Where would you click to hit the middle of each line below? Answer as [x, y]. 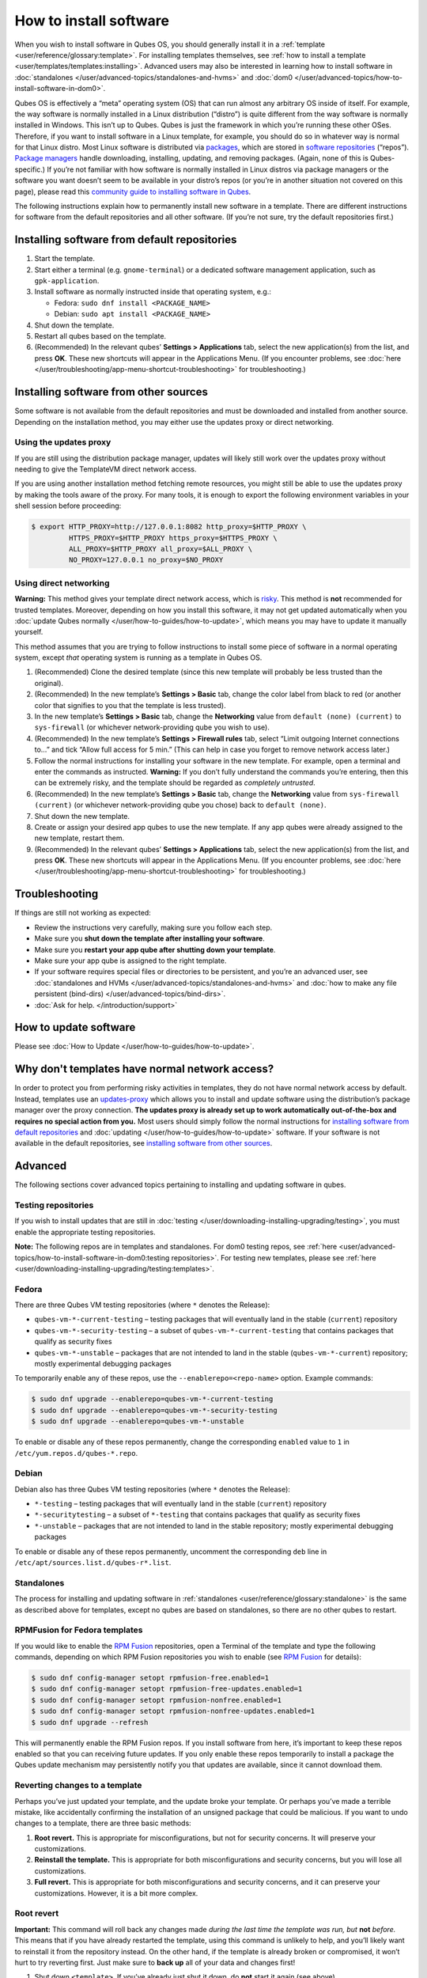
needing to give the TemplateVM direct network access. [106, 469]
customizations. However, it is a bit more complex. [116, 1893]
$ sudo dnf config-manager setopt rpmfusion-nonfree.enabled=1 [157, 1700]
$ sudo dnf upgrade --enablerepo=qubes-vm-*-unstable [138, 1421]
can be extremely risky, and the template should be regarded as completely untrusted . [175, 782]
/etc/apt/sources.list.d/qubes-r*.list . [93, 1562]
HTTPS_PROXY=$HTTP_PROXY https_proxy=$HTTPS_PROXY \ [173, 538]
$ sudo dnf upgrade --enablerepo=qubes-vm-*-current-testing [152, 1399]
